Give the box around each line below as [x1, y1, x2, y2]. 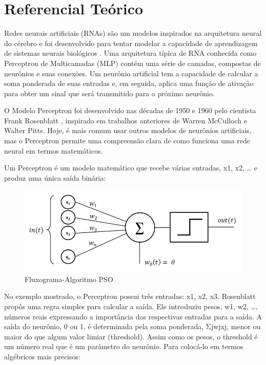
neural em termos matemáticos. [4, 145, 103, 156]
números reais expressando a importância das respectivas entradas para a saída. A [4, 311, 262, 321]
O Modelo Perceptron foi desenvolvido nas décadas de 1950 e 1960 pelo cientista [4, 105, 256, 116]
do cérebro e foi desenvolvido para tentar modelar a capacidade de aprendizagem [4, 37, 258, 48]
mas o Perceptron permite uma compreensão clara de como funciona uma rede [4, 135, 251, 146]
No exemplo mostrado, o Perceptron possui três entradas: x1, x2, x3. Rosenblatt [4, 291, 256, 302]
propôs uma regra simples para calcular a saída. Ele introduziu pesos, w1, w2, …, [4, 301, 258, 312]
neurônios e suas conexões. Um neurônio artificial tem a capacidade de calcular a [4, 68, 258, 78]
